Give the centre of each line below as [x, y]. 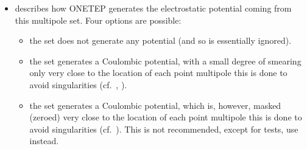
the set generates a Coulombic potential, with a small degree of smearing [165, 61]
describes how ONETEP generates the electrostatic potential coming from [153, 8]
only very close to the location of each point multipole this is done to [158, 73]
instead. [44, 141]
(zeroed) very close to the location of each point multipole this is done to [166, 117]
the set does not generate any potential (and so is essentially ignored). [161, 40]
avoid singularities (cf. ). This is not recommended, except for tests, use [164, 129]
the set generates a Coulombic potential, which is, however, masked [155, 105]
